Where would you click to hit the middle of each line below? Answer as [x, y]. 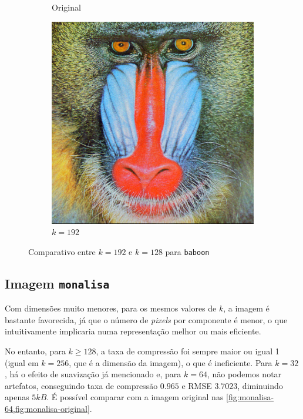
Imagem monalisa [57, 283]
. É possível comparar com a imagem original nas [135, 397]
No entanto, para [35, 351]
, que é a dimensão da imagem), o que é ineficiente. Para [171, 362]
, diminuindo [260, 385]
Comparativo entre [62, 251]
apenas [17, 397]
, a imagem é [246, 308]
